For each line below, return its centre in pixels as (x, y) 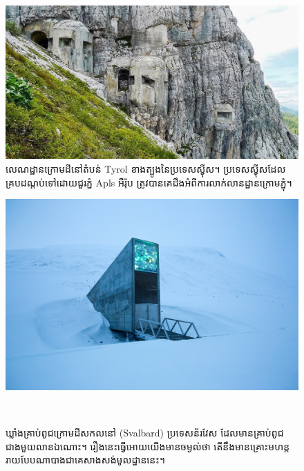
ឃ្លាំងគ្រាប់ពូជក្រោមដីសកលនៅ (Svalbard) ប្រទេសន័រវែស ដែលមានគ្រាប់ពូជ (145, 432)
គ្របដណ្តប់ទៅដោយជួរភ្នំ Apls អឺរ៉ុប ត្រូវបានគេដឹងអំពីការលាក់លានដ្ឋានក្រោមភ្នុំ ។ (149, 182)
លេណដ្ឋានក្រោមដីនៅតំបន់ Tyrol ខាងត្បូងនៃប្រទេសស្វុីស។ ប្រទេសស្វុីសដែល (146, 168)
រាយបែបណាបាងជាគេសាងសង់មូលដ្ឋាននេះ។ (85, 460)
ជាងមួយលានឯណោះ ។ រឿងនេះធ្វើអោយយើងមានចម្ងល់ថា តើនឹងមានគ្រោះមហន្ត (148, 446)
